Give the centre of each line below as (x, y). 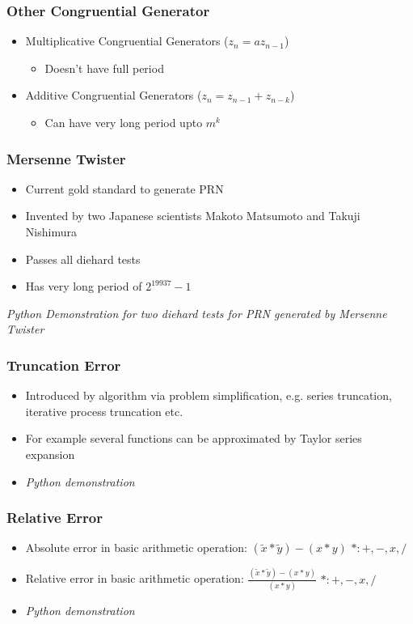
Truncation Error (64, 365)
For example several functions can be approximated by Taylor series (194, 438)
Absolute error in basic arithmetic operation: (136, 548)
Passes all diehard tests (83, 259)
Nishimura (51, 231)
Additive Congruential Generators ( (114, 95)
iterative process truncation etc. (104, 411)
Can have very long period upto (124, 122)
